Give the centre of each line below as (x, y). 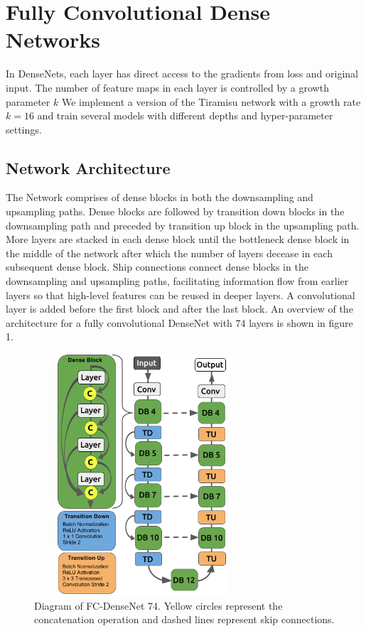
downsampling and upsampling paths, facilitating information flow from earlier (177, 281)
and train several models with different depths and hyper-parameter (185, 115)
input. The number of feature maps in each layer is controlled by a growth (167, 87)
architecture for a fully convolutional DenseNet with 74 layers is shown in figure (179, 322)
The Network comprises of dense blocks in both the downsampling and (160, 197)
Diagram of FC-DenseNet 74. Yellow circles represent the (158, 605)
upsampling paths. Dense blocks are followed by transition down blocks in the (175, 211)
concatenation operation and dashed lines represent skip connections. (184, 619)
